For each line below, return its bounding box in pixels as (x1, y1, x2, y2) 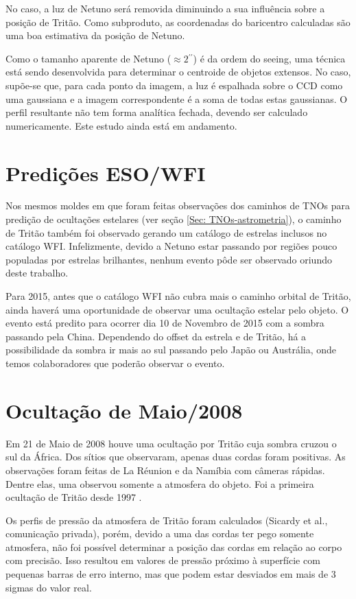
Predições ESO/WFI (5, 158, 206, 187)
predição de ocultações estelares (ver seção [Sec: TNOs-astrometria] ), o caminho (5, 212, 342, 226)
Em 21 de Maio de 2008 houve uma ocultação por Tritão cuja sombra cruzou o (5, 436, 337, 450)
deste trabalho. (5, 266, 69, 280)
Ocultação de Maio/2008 (5, 396, 243, 424)
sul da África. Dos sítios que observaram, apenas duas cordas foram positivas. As (5, 449, 346, 464)
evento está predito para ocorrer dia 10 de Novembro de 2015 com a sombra (5, 316, 324, 330)
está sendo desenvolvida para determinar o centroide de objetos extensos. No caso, (5, 64, 351, 79)
